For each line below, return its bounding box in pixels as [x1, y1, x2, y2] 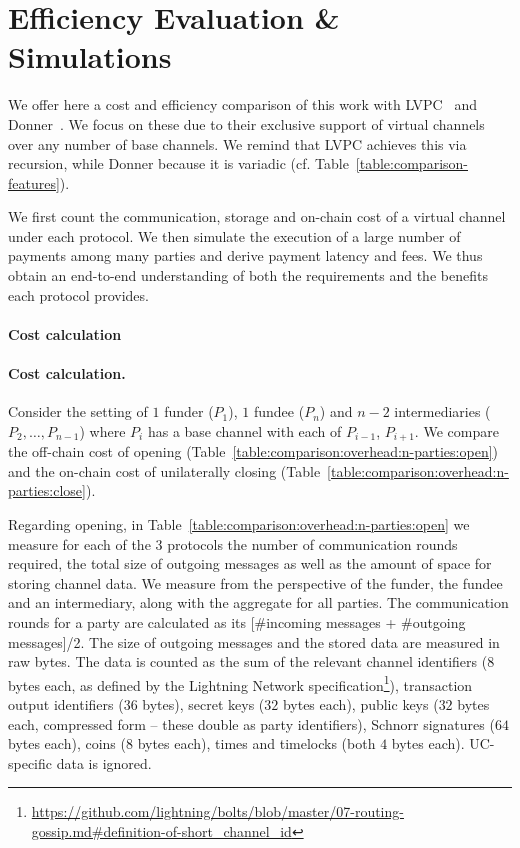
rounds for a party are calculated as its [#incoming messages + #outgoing [8, 612, 466, 633]
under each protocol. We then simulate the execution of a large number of [8, 225, 461, 246]
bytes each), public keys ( [282, 694, 439, 715]
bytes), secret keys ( [142, 694, 265, 715]
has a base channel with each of [147, 420, 342, 441]
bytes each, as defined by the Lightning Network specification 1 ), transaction [8, 671, 473, 695]
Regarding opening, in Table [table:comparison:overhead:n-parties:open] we [8, 514, 470, 535]
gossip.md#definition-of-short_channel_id [31, 821, 292, 842]
